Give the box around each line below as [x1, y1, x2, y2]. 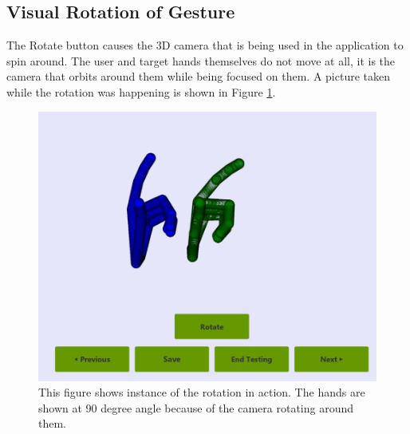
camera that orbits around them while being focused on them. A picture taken [6, 68, 390, 85]
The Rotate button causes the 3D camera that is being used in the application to [6, 37, 404, 53]
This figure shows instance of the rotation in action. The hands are [38, 384, 365, 400]
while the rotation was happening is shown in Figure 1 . [6, 83, 276, 100]
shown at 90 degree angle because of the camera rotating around [38, 399, 354, 416]
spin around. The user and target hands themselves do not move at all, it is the [6, 52, 396, 69]
